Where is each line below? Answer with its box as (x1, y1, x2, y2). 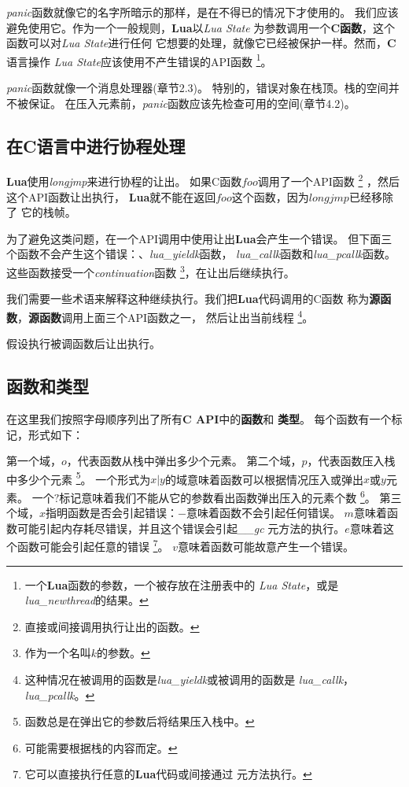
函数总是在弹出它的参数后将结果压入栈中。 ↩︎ (24, 713, 255, 730)
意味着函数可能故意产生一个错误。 (177, 538, 354, 555)
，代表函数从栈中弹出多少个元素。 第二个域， (66, 453, 302, 469)
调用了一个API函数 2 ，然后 (257, 171, 400, 190)
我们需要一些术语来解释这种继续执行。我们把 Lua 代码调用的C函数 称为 (6, 290, 370, 307)
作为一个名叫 (24, 645, 91, 661)
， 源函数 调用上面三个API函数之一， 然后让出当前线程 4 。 (17, 306, 314, 325)
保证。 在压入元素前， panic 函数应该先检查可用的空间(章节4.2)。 (28, 94, 356, 111)
